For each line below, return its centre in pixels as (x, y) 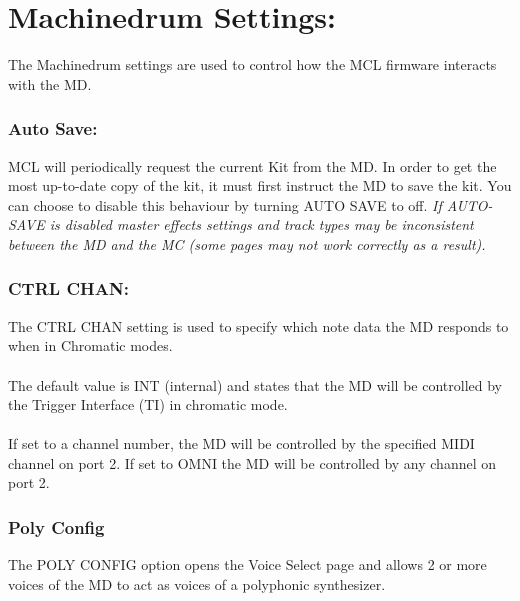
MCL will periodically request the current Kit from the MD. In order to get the (252, 165)
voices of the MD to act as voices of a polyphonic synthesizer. (197, 583)
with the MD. (50, 83)
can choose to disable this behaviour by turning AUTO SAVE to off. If (225, 204)
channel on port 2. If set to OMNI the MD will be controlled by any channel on (252, 462)
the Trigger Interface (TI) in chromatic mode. (148, 404)
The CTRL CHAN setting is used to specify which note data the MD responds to (258, 325)
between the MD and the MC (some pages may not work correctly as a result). (247, 243)
